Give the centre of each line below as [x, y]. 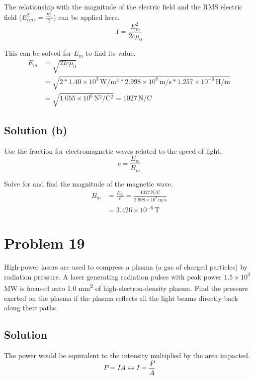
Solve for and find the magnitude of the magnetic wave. [88, 183]
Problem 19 [44, 243]
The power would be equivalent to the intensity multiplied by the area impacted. [127, 355]
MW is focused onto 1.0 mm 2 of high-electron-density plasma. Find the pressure [126, 287]
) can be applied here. [86, 17]
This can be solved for [38, 53]
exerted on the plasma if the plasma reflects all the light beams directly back [121, 298]
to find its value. [111, 53]
